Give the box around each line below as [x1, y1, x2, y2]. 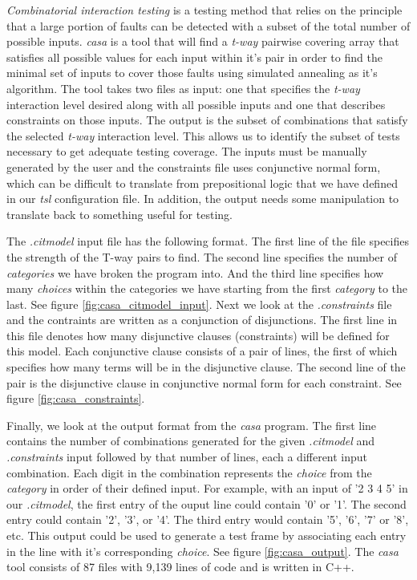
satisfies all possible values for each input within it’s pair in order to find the [6, 48, 383, 65]
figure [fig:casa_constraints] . [6, 390, 145, 407]
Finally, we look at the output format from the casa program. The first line [6, 416, 377, 433]
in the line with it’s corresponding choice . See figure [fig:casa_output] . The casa [6, 542, 399, 559]
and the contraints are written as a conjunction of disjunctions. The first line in [6, 311, 398, 328]
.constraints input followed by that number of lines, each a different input [6, 448, 368, 465]
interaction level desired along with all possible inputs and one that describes [6, 95, 386, 112]
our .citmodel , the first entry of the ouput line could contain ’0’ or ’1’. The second [6, 495, 407, 512]
